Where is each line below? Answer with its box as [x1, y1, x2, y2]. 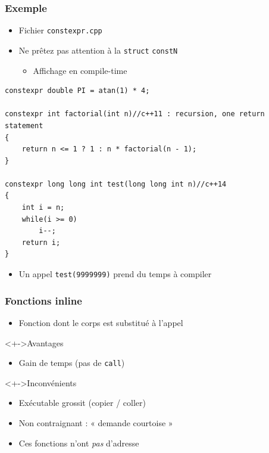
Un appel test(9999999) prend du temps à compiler [18, 268, 212, 280]
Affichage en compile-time [33, 64, 127, 76]
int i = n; [21, 203, 65, 212]
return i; [21, 238, 61, 247]
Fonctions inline [5, 293, 82, 308]
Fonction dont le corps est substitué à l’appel [18, 316, 183, 328]
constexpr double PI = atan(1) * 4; [5, 86, 150, 95]
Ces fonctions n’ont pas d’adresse [18, 436, 139, 449]
